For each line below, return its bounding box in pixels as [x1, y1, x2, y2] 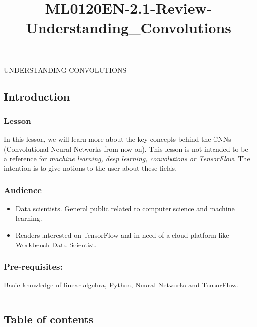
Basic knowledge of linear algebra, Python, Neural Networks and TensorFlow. [4, 280, 239, 290]
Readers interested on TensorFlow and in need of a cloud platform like [15, 229, 229, 240]
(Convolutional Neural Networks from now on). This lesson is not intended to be [4, 143, 248, 154]
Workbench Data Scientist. [15, 239, 97, 249]
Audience [4, 184, 42, 196]
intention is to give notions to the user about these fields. [4, 163, 177, 173]
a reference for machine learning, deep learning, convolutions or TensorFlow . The [4, 153, 250, 163]
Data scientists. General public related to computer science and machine [15, 203, 235, 213]
